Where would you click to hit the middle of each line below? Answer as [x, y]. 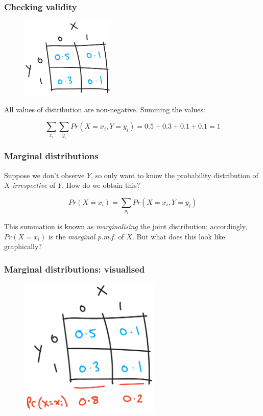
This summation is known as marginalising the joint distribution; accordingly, [126, 226]
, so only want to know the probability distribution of [175, 175]
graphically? [23, 246]
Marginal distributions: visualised [75, 269]
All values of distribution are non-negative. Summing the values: [105, 109]
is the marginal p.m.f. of [86, 236]
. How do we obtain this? [101, 185]
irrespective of [34, 185]
